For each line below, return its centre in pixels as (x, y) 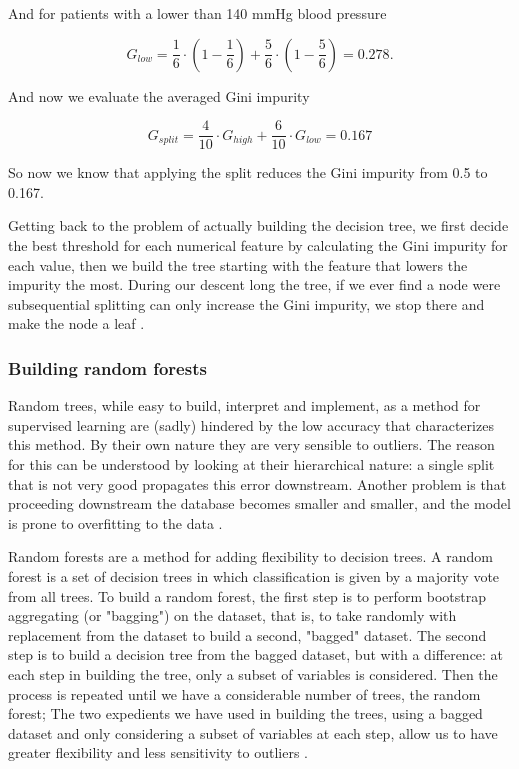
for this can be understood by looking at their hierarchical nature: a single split (251, 464)
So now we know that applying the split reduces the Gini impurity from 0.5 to (248, 172)
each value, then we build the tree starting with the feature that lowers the (238, 264)
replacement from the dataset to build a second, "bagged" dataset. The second (247, 634)
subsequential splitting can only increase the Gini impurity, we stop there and (246, 303)
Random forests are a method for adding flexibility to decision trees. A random (250, 556)
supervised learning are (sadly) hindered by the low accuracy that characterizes (251, 424)
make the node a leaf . (76, 323)
